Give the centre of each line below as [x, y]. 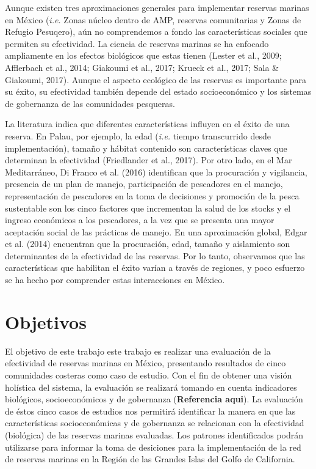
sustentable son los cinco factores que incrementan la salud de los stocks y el [148, 208]
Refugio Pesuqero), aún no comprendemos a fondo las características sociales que [156, 31]
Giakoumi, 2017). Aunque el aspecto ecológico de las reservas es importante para [156, 79]
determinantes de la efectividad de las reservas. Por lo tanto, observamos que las [155, 255]
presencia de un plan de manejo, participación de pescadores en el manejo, [144, 184]
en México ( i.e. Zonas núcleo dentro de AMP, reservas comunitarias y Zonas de [153, 19]
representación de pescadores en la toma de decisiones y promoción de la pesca [152, 195]
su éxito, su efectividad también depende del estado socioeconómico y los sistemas [158, 91]
